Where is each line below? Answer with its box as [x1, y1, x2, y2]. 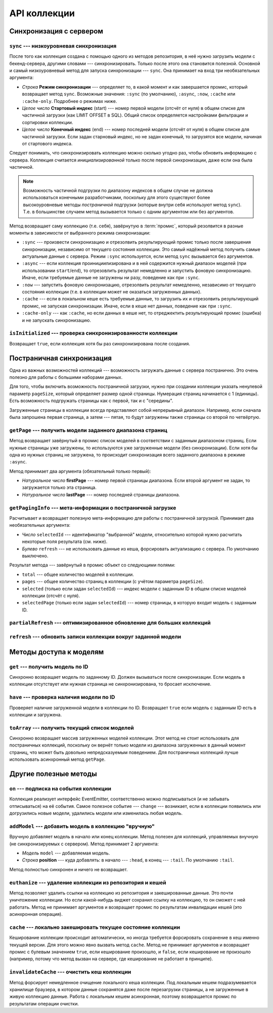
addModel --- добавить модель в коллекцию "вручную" [9, 823, 155, 830]
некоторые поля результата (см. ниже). [22, 538, 108, 544]
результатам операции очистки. [9, 1000, 79, 1006]
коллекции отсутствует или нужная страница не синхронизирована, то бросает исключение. [9, 681, 212, 687]
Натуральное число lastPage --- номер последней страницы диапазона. [22, 491, 180, 497]
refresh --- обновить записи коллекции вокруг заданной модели [9, 633, 181, 640]
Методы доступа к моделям [9, 647, 104, 656]
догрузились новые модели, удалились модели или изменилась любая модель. [9, 810, 183, 816]
